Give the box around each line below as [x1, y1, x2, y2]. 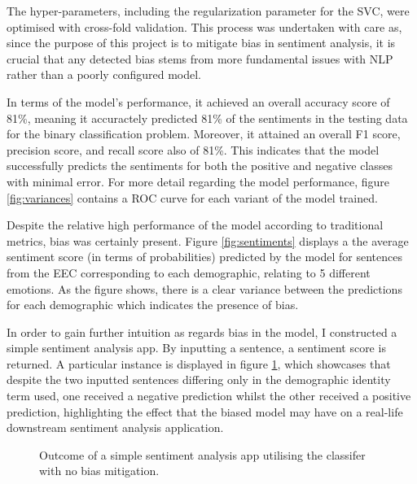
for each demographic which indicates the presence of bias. [7, 296, 299, 313]
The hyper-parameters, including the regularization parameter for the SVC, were [7, 2, 410, 19]
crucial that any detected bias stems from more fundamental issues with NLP [7, 50, 393, 67]
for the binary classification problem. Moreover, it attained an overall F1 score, [7, 125, 401, 142]
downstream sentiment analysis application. [7, 419, 224, 436]
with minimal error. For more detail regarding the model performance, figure [7, 172, 390, 190]
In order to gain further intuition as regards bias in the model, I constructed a [7, 323, 397, 340]
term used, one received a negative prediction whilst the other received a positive [7, 387, 411, 404]
